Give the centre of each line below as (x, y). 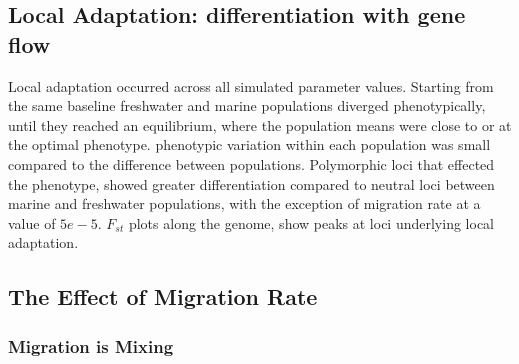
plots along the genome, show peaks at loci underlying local (311, 222)
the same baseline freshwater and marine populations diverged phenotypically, (247, 105)
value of (32, 222)
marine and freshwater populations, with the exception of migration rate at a (244, 203)
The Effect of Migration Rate (163, 296)
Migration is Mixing (91, 345)
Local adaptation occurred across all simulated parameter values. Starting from (251, 85)
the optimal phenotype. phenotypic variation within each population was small (249, 144)
